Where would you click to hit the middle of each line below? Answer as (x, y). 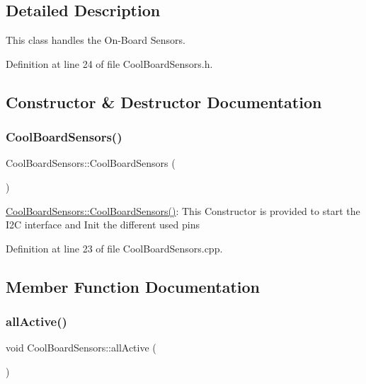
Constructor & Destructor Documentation (164, 101)
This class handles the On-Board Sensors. (96, 40)
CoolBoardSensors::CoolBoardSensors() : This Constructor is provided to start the (183, 210)
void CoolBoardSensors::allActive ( (81, 348)
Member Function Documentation (133, 286)
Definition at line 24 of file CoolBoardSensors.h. (109, 63)
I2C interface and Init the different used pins (103, 225)
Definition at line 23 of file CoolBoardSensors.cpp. (114, 248)
